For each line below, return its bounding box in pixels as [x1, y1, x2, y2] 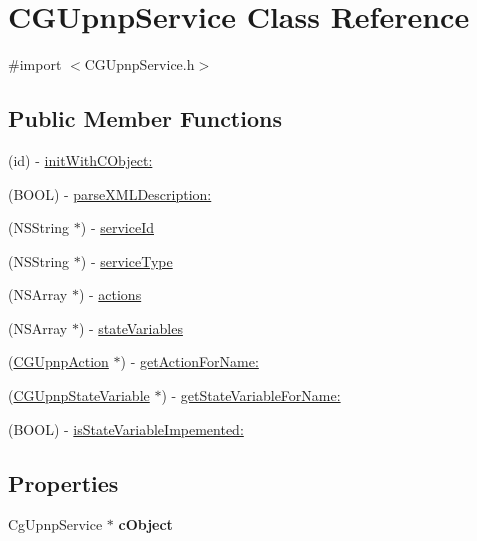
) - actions [78, 284, 142, 305]
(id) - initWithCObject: [8, 149, 153, 170]
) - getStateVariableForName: [161, 385, 341, 406]
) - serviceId [80, 217, 155, 238]
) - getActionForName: [120, 351, 259, 372]
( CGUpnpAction [8, 351, 109, 372]
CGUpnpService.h [84, 54, 195, 75]
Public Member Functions [8, 103, 282, 134]
